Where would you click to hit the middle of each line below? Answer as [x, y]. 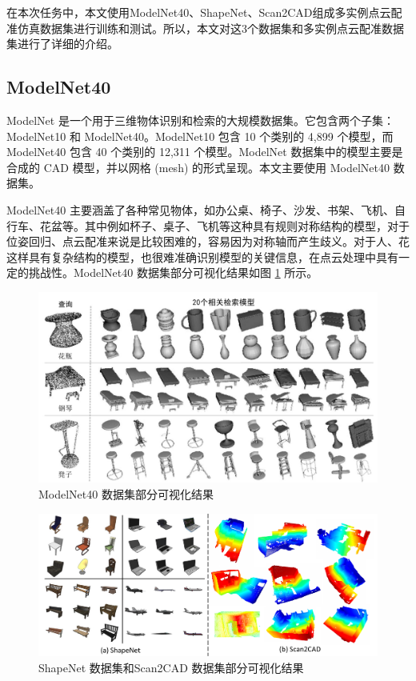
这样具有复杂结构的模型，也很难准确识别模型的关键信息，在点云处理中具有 [202, 256]
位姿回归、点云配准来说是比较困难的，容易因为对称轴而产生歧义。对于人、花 [208, 241]
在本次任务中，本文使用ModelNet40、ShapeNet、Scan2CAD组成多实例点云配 [204, 12]
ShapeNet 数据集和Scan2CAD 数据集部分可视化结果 [171, 667]
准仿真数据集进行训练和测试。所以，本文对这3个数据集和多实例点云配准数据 [205, 28]
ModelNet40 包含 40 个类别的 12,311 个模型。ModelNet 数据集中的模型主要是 [205, 152]
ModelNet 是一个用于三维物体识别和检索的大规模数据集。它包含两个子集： [200, 120]
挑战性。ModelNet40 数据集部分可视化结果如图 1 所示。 [173, 272]
